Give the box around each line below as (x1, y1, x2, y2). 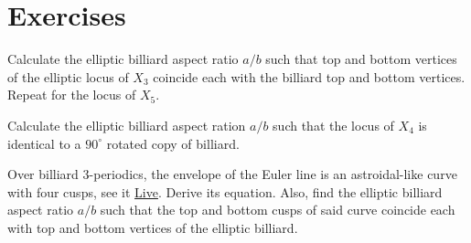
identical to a (7, 133, 81, 153)
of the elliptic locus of (7, 67, 129, 86)
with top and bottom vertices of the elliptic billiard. (7, 217, 298, 237)
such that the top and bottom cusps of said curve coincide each (100, 200, 455, 219)
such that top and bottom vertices (265, 49, 457, 69)
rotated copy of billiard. (106, 133, 240, 153)
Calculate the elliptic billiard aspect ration (7, 115, 246, 134)
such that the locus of (273, 115, 394, 134)
